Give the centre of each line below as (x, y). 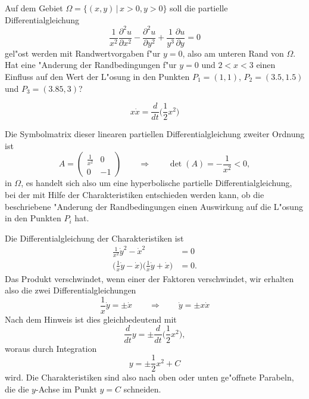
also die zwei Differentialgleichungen (71, 290)
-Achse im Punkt (66, 389)
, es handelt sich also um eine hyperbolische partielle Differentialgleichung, (157, 183)
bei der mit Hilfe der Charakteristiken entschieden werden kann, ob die (135, 194)
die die (17, 389)
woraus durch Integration (51, 348)
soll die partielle (199, 8)
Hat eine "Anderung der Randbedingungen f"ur (91, 65)
